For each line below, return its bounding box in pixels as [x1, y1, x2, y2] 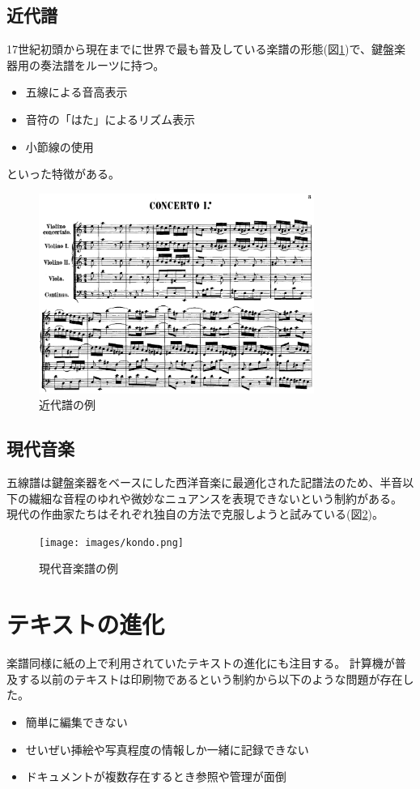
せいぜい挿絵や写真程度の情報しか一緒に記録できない [25, 740, 309, 757]
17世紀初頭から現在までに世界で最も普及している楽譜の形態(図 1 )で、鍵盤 [6, 41, 394, 58]
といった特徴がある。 [6, 165, 120, 182]
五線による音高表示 [25, 83, 128, 100]
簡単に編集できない [25, 713, 128, 730]
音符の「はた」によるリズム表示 [25, 110, 196, 127]
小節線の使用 [25, 138, 94, 155]
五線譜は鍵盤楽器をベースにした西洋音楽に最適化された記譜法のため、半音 [6, 473, 403, 490]
